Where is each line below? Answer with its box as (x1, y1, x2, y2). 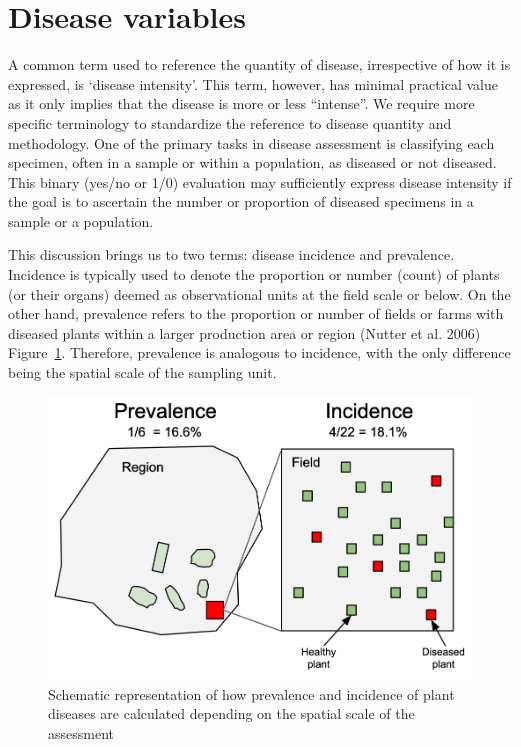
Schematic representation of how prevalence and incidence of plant (48, 683, 455, 704)
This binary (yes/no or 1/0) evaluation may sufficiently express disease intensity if (8, 171, 512, 192)
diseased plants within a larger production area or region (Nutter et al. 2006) (8, 322, 481, 343)
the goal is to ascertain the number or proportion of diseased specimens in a (8, 191, 474, 212)
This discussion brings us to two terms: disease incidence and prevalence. (8, 244, 455, 265)
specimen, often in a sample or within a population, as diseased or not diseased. (8, 152, 497, 173)
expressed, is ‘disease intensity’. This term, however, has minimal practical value (8, 73, 498, 94)
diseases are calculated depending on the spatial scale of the (48, 703, 415, 724)
